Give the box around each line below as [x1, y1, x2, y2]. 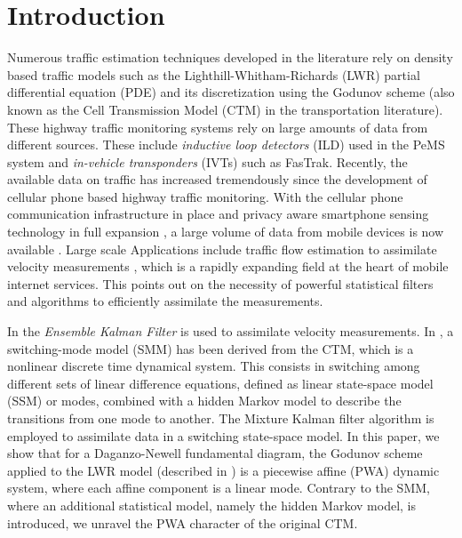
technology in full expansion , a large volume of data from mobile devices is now [7, 222, 444, 241]
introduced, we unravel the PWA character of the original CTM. [7, 513, 358, 532]
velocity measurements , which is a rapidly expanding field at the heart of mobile [7, 257, 449, 276]
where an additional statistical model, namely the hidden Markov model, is [7, 495, 416, 514]
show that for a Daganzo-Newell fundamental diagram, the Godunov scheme [7, 444, 423, 462]
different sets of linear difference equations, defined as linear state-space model [7, 373, 434, 392]
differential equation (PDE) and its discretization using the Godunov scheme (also [7, 83, 455, 101]
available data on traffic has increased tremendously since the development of [7, 170, 427, 189]
